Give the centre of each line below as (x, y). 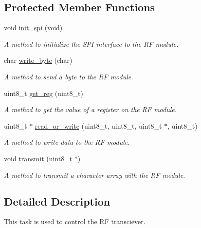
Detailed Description (57, 201)
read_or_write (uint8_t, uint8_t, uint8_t (98, 125)
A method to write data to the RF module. (67, 142)
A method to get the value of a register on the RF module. (91, 109)
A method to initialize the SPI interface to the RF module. (91, 44)
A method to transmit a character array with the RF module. (95, 175)
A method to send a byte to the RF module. (69, 76)
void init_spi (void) (33, 28)
